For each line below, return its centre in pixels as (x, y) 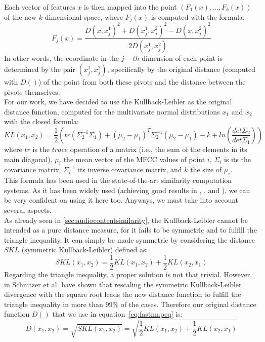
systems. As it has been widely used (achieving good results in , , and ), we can (127, 190)
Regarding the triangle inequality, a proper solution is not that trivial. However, (128, 274)
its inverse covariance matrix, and (130, 169)
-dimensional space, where (83, 16)
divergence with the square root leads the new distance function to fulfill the (123, 294)
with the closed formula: (41, 121)
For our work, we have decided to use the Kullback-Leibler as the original (118, 102)
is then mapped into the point (130, 7)
